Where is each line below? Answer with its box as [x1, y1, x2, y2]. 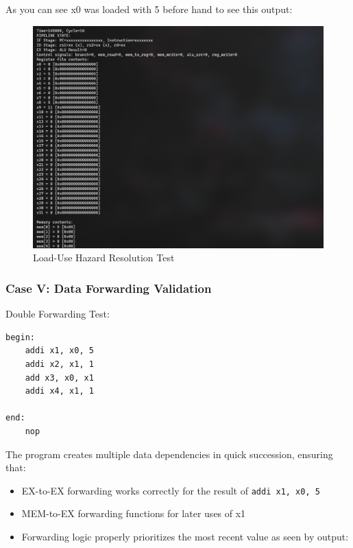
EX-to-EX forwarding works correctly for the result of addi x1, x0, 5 [21, 483, 320, 497]
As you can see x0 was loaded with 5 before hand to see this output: [5, 2, 293, 16]
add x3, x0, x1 [25, 372, 94, 383]
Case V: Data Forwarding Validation [5, 279, 212, 296]
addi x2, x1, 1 [25, 359, 94, 369]
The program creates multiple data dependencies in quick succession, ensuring [5, 446, 333, 461]
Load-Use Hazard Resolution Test [33, 250, 175, 265]
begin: [5, 332, 35, 342]
